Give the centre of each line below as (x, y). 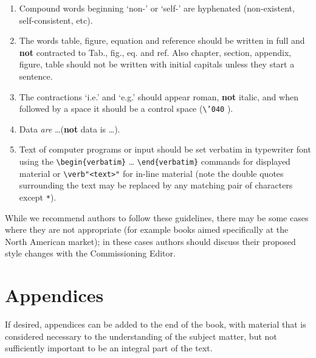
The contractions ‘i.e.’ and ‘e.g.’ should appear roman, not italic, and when (159, 96)
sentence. (36, 76)
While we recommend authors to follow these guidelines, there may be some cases (157, 217)
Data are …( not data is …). (70, 129)
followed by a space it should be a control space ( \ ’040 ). (126, 108)
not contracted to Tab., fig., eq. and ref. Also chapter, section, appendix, (155, 52)
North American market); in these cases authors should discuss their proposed (150, 241)
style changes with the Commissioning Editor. (90, 253)
